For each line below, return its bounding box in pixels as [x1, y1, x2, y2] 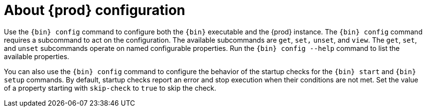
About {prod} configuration [4, 2, 186, 18]
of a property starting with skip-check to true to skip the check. [4, 83, 216, 92]
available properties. [4, 52, 69, 61]
